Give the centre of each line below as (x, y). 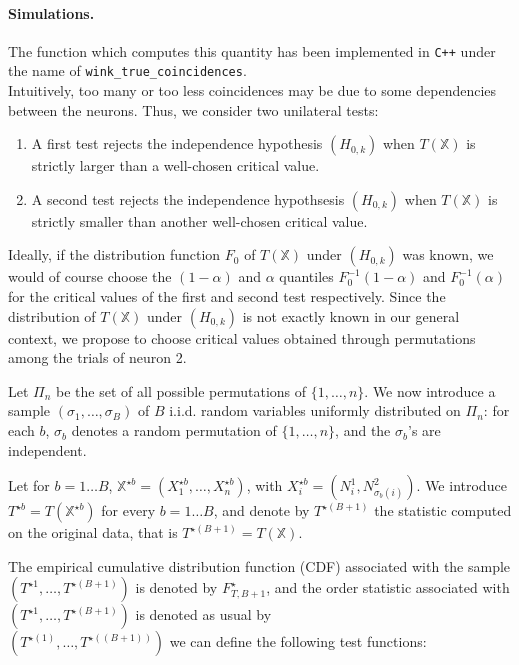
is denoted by (176, 587)
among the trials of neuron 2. (97, 357)
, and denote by (261, 510)
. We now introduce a (430, 390)
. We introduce (461, 485)
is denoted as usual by (203, 614)
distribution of (52, 315)
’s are (424, 430)
